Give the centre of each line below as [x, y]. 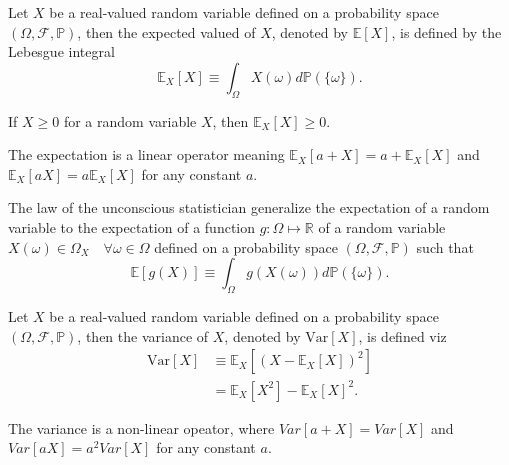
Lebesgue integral [61, 51]
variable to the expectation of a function [132, 226]
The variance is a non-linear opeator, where [141, 427]
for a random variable [130, 120]
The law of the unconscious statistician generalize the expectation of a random [249, 207]
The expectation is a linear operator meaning [146, 154]
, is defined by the [446, 31]
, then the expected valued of [166, 31]
